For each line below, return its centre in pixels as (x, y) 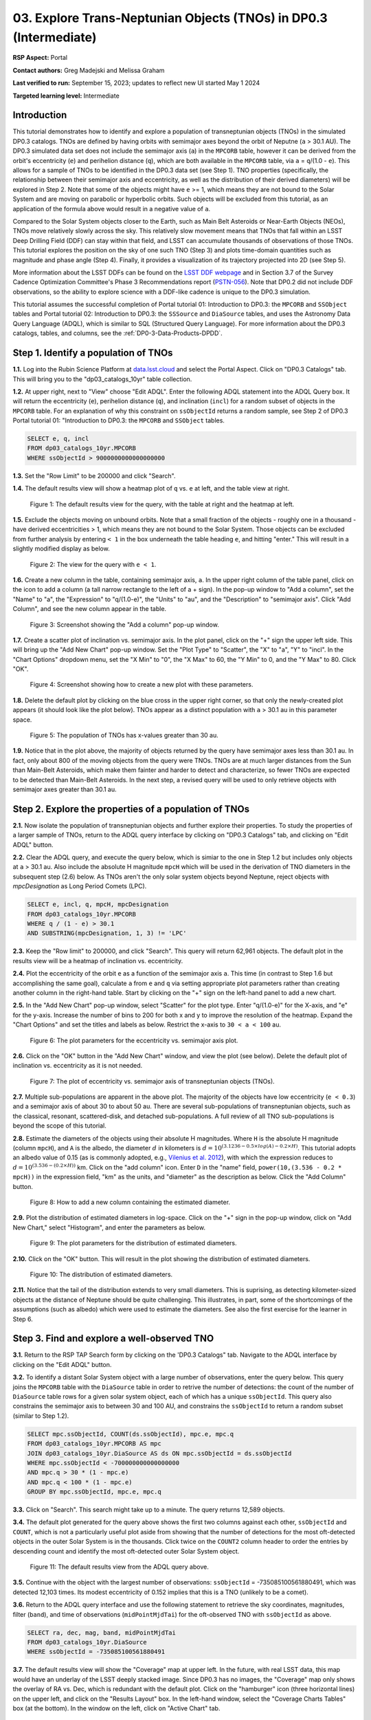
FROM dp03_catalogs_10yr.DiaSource (87, 1642)
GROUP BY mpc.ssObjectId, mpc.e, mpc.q (94, 1492)
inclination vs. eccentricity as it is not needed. (78, 1066)
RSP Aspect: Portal (40, 58)
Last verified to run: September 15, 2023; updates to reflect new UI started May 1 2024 (136, 83)
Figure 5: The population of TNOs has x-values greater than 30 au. (124, 735)
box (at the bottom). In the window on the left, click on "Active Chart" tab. (116, 1708)
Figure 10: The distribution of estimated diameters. (101, 1274)
